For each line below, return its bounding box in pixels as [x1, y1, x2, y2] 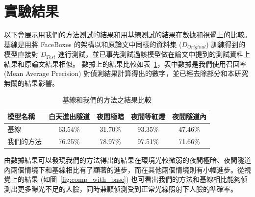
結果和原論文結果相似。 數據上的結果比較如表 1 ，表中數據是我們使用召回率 [4, 58, 247, 69]
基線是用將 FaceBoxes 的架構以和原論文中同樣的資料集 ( [4, 39, 182, 49]
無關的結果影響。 [4, 77, 59, 88]
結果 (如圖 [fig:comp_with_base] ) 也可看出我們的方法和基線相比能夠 [24, 174, 241, 184]
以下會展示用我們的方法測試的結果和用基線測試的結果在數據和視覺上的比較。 [4, 29, 251, 40]
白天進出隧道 [49, 111, 90, 122]
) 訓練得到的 [206, 39, 246, 49]
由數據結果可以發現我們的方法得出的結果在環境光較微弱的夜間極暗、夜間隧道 [4, 154, 251, 165]
